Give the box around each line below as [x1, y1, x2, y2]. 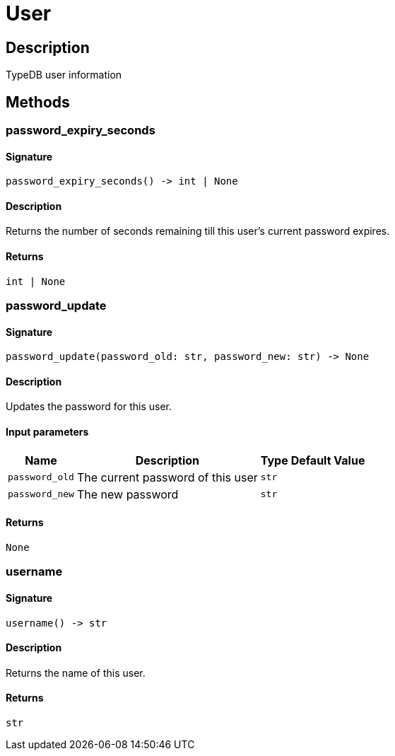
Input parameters [6, 426, 89, 438]
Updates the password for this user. [6, 400, 172, 413]
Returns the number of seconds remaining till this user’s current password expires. [6, 225, 390, 238]
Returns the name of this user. [6, 666, 146, 679]
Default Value [290, 453, 365, 467]
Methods [6, 93, 70, 111]
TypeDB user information [6, 69, 122, 81]
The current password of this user [76, 470, 258, 484]
